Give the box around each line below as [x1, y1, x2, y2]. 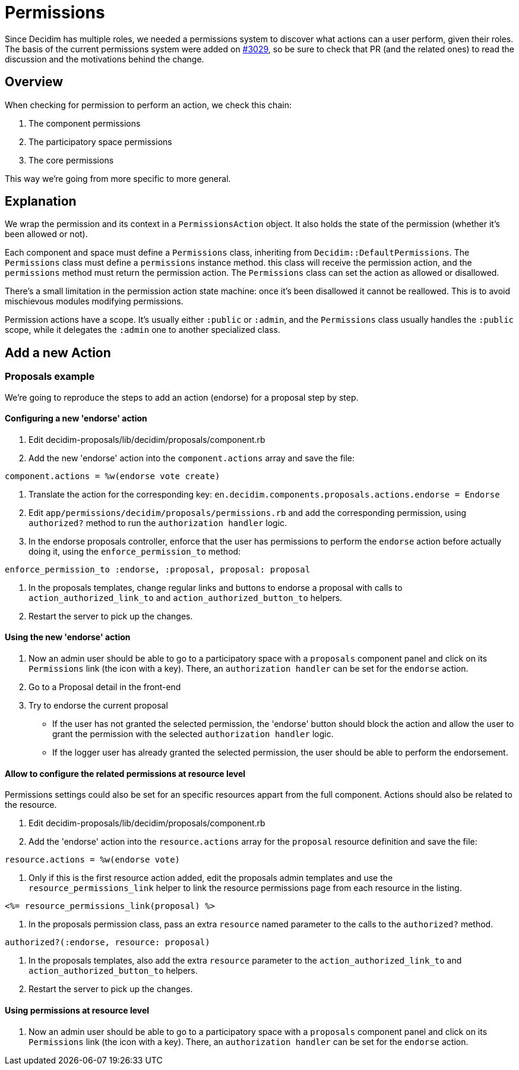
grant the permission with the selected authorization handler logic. [52, 729, 334, 739]
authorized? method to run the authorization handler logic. [29, 517, 287, 528]
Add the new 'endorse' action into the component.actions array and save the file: [29, 452, 355, 463]
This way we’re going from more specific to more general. [5, 173, 231, 184]
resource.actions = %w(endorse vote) [5, 855, 181, 865]
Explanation [5, 194, 77, 209]
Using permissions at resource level [5, 1005, 150, 1015]
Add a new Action [5, 345, 111, 360]
